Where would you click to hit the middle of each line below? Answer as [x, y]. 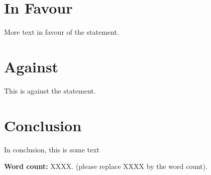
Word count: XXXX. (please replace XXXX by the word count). [106, 166]
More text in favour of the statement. [62, 32]
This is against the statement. [50, 90]
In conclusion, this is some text [52, 149]
